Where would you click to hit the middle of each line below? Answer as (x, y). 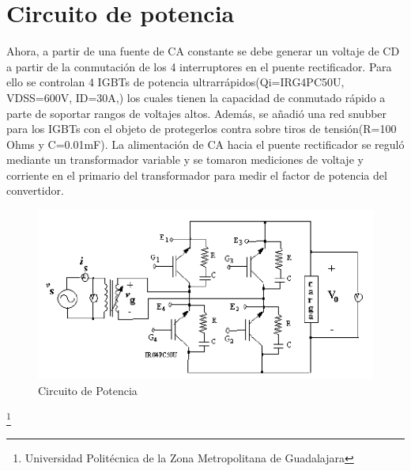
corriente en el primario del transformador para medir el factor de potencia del (197, 175)
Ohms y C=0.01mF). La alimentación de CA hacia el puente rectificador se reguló (205, 144)
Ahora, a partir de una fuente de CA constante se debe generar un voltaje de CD (203, 51)
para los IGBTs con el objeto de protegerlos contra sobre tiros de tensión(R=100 (202, 129)
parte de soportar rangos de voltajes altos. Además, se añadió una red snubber (197, 113)
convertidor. (35, 190)
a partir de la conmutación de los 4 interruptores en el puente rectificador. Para (199, 66)
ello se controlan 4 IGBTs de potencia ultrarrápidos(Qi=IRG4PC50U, (175, 82)
